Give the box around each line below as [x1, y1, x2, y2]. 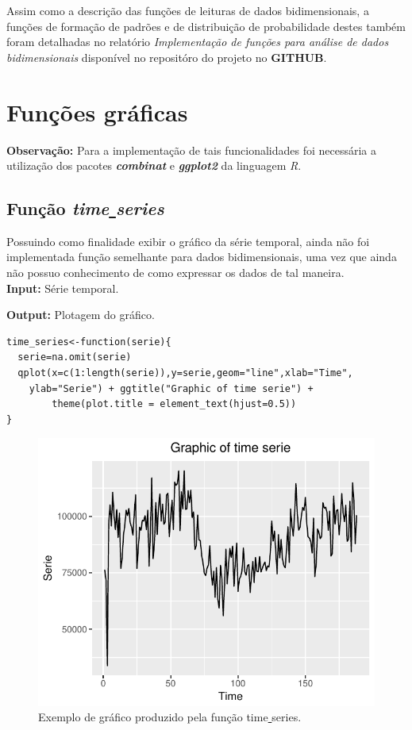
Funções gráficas [6, 95, 188, 128]
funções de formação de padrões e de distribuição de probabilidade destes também [6, 17, 406, 34]
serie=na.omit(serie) [17, 352, 132, 363]
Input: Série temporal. [6, 279, 119, 296]
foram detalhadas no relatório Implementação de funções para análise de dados [6, 33, 389, 50]
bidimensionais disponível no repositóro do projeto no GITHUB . [6, 48, 327, 65]
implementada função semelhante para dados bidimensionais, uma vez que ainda [6, 248, 397, 265]
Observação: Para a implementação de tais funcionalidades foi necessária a [6, 141, 377, 158]
